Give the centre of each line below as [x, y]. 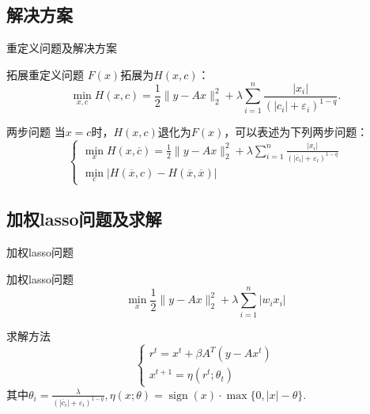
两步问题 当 [36, 131]
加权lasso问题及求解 [84, 219]
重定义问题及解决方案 [62, 48]
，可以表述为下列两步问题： [296, 131]
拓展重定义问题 [45, 74]
